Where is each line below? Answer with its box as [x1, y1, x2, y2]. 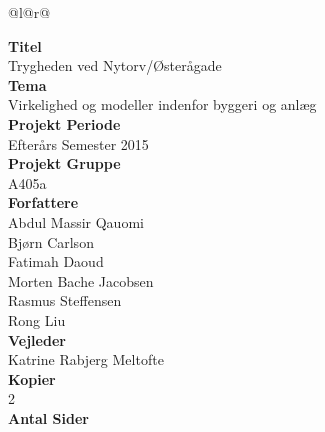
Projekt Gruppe [8, 153, 121, 174]
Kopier [8, 368, 56, 389]
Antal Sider [8, 407, 89, 428]
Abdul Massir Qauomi [8, 211, 144, 232]
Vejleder [8, 329, 66, 350]
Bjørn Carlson [8, 231, 94, 252]
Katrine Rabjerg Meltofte [8, 349, 164, 370]
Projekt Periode [8, 113, 121, 134]
